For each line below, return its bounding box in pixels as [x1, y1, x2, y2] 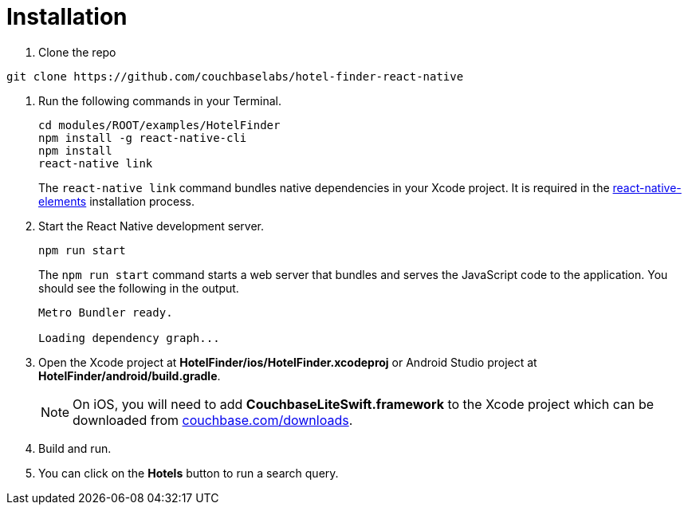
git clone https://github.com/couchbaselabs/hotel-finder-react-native [6, 69, 464, 83]
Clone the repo [38, 45, 116, 59]
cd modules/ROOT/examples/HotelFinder [38, 118, 281, 132]
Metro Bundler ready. [38, 305, 173, 319]
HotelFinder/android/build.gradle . [38, 368, 221, 383]
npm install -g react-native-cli [38, 131, 247, 144]
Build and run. [38, 441, 112, 455]
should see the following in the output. [38, 281, 239, 295]
